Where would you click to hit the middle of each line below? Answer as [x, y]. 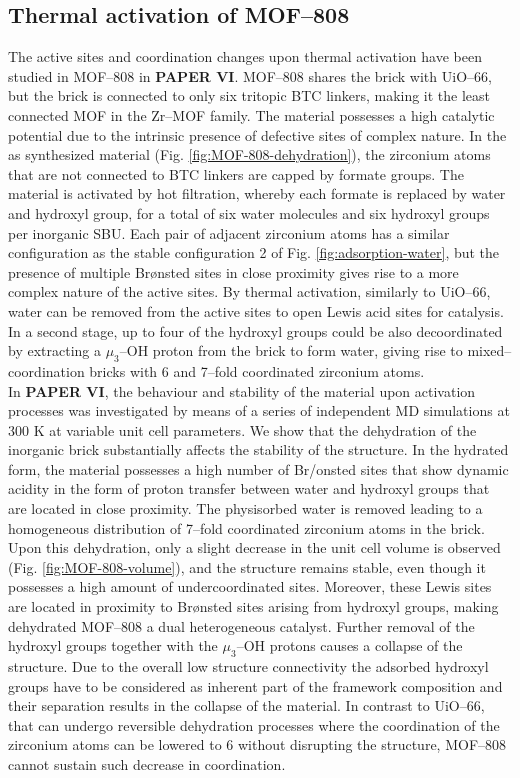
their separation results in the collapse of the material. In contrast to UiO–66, [246, 705]
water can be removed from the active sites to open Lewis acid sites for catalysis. [256, 310]
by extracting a [54, 350]
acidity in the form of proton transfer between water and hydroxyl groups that [249, 488]
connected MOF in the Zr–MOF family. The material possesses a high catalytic [251, 114]
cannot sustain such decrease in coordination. [147, 763]
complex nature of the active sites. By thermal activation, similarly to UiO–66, [249, 291]
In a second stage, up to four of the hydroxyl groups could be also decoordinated [255, 330]
